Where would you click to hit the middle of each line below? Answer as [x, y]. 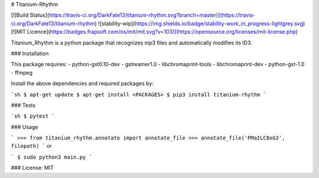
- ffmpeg [22, 72]
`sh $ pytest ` [33, 116]
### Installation [30, 53]
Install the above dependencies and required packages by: [82, 83]
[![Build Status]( [30, 15]
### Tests [23, 105]
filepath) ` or [32, 146]
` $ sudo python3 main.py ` [52, 157]
